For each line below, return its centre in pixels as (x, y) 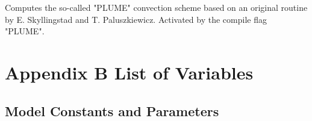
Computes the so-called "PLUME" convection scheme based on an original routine (156, 7)
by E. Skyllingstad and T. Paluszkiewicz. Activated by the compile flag (136, 19)
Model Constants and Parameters (112, 110)
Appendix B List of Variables (129, 72)
